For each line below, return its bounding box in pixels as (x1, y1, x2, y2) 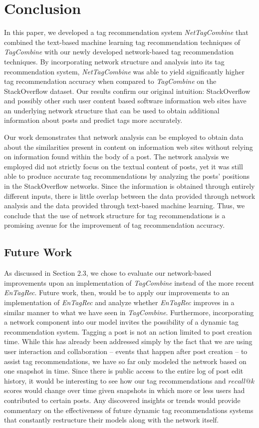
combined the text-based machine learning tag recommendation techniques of (4, 36, 241, 47)
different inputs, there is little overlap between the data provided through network (4, 190, 256, 201)
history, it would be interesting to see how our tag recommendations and (4, 375, 226, 386)
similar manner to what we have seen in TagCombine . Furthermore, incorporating (4, 307, 254, 317)
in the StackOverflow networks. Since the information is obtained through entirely (4, 181, 255, 191)
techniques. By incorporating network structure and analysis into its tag (4, 56, 225, 66)
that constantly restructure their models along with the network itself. (4, 415, 219, 425)
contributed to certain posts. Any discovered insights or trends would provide (4, 395, 241, 405)
